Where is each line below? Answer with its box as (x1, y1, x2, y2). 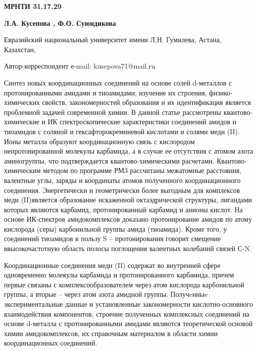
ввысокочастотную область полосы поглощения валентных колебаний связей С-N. (4, 243, 252, 254)
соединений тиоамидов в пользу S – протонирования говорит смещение (4, 233, 221, 244)
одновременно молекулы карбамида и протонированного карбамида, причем (4, 269, 234, 280)
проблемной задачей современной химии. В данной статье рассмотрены (4, 106, 221, 117)
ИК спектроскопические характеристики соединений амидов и (47, 116, 237, 127)
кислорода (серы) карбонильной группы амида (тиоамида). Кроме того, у (4, 223, 227, 234)
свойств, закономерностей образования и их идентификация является (42, 97, 251, 107)
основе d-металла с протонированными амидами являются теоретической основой (4, 318, 253, 329)
